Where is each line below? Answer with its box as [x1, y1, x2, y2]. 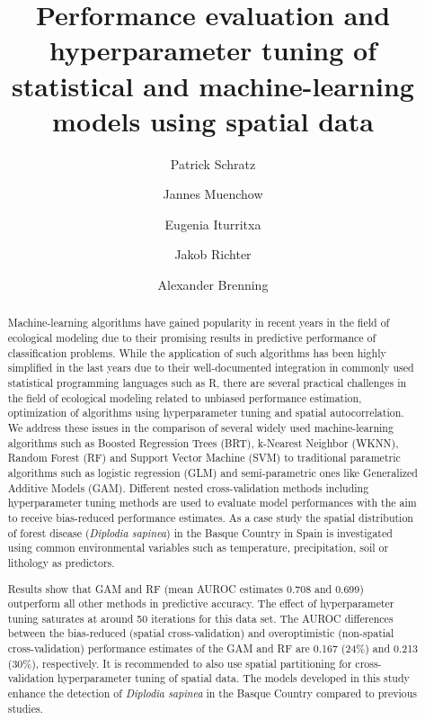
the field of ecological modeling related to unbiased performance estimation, [7, 390, 362, 405]
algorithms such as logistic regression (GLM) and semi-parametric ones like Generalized [7, 465, 418, 481]
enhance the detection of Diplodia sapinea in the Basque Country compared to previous [7, 686, 418, 701]
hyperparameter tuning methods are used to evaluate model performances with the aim [7, 495, 417, 510]
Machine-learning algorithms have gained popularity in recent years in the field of [7, 315, 390, 330]
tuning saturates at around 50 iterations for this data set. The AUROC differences [7, 610, 394, 625]
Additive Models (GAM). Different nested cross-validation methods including [7, 480, 369, 495]
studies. [7, 700, 43, 715]
